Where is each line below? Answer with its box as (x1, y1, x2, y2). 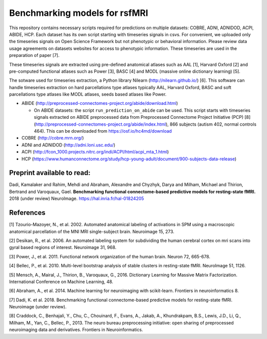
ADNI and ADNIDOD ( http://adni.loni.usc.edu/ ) (21, 142, 116, 148)
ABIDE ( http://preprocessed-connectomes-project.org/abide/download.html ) (21, 100, 178, 106)
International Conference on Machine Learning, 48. (9, 279, 114, 285)
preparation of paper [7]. (9, 52, 60, 58)
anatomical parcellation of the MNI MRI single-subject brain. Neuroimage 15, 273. (9, 228, 175, 235)
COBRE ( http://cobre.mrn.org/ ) (21, 135, 84, 141)
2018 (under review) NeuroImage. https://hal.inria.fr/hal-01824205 (9, 195, 144, 201)
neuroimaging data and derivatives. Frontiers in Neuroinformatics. (9, 327, 143, 333)
